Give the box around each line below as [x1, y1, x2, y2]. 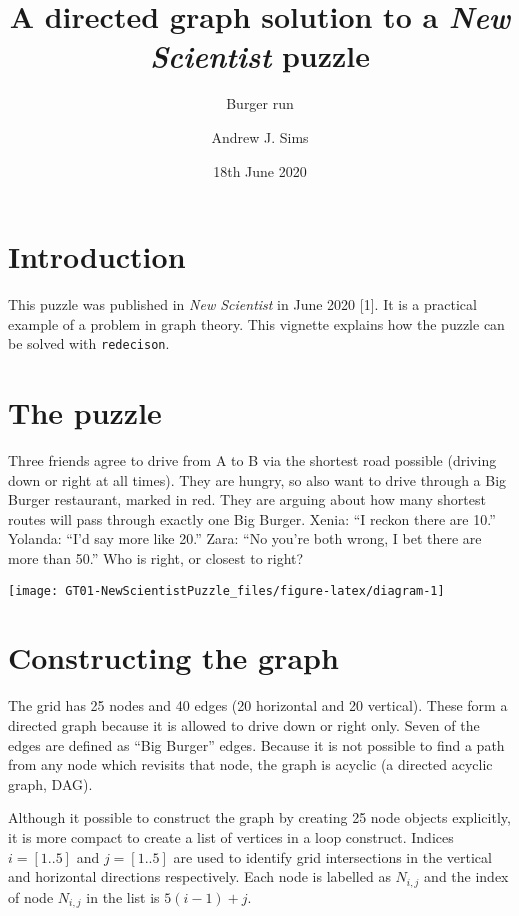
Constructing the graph [8, 637, 339, 678]
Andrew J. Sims [211, 126, 309, 147]
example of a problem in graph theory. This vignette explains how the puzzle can [8, 313, 505, 334]
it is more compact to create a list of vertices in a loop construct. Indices [8, 826, 454, 847]
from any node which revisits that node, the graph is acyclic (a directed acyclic [8, 754, 493, 775]
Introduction [8, 236, 186, 277]
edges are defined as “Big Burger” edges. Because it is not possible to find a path [8, 734, 505, 755]
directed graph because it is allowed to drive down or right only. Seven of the [8, 714, 480, 735]
